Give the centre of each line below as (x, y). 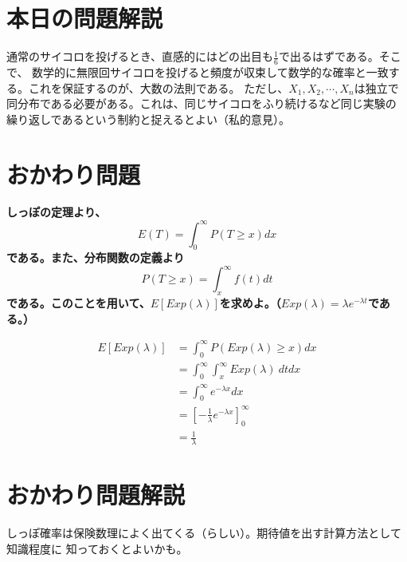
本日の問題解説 (85, 18)
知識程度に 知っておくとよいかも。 (97, 548)
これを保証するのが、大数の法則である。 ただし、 (158, 87)
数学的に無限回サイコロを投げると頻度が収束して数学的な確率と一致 (210, 71)
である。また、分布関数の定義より (96, 257)
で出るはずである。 (329, 56)
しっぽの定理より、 (57, 212)
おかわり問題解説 (96, 495)
